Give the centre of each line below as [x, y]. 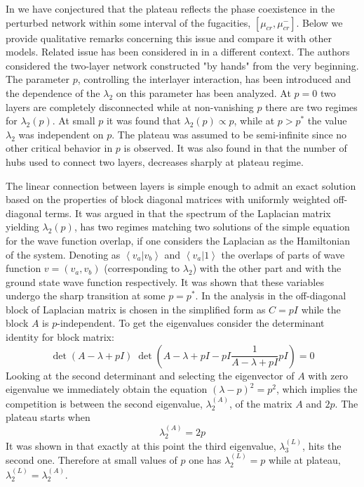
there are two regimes [311, 106]
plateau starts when [48, 417]
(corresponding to [142, 268]
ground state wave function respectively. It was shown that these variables [165, 281]
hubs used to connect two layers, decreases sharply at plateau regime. [155, 161]
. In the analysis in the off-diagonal [271, 296]
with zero [328, 375]
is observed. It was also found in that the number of [235, 148]
